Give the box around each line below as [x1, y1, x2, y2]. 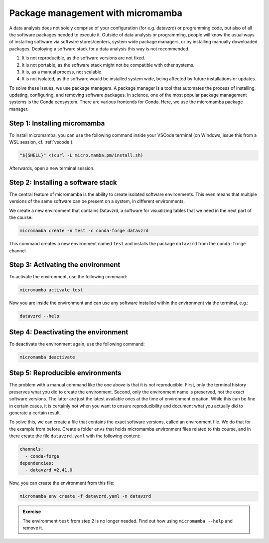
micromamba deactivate [19, 354, 75, 360]
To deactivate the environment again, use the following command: [9, 341, 145, 347]
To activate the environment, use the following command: [9, 274, 127, 280]
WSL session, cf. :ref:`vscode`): [9, 139, 74, 145]
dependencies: [19, 460, 54, 466]
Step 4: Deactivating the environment [9, 328, 129, 336]
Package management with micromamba [9, 7, 183, 18]
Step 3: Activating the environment [9, 261, 121, 269]
